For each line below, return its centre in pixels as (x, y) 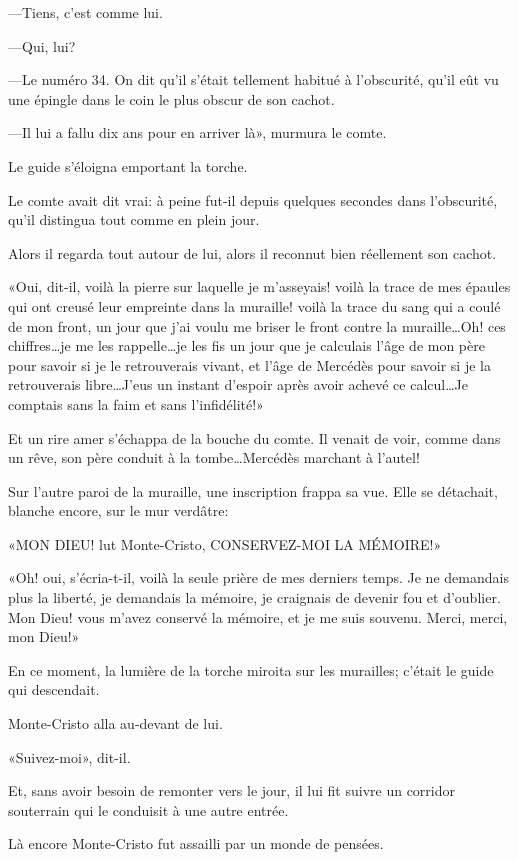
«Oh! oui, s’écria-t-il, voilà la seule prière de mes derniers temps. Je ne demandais (258, 577)
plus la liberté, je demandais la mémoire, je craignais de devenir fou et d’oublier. (254, 597)
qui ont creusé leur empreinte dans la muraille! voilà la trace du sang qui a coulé (254, 305)
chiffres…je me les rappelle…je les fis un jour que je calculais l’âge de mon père (246, 345)
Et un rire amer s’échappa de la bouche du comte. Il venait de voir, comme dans (254, 437)
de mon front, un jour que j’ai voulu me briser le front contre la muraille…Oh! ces (257, 325)
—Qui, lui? (42, 45)
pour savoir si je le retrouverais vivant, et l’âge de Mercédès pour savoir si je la (249, 364)
